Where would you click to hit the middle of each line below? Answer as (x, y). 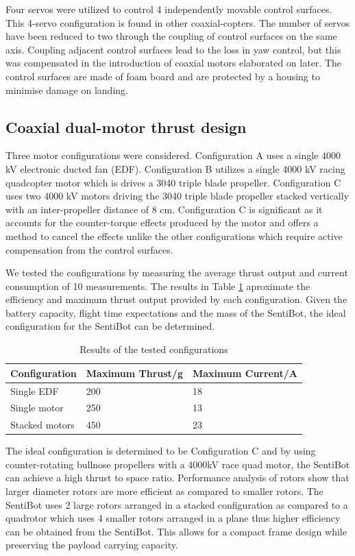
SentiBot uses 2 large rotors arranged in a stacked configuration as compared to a (177, 504)
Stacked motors (42, 425)
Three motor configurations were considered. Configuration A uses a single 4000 (173, 155)
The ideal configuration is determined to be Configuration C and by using (161, 451)
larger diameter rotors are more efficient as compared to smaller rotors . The (164, 491)
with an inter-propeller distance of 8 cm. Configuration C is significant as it (164, 209)
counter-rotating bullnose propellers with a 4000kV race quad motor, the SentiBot (178, 464)
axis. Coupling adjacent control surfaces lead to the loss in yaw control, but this (173, 49)
